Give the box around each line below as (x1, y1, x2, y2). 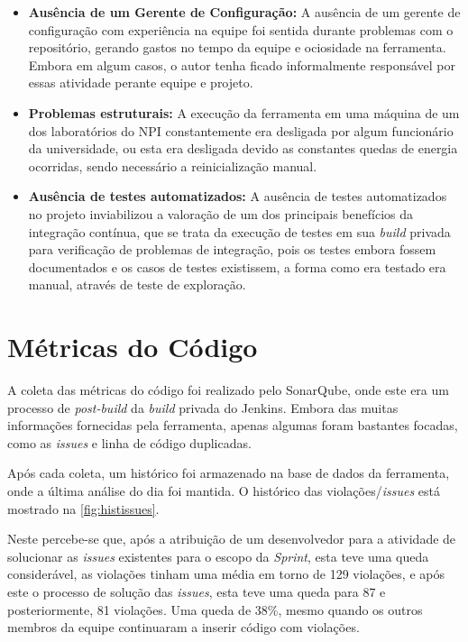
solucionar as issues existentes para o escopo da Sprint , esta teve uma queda (7, 546, 429, 565)
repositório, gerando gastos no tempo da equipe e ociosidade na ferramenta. (28, 38, 446, 57)
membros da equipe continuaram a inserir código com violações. (7, 618, 360, 637)
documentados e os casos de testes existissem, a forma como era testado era (28, 257, 446, 276)
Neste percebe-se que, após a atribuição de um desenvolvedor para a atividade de (7, 529, 456, 548)
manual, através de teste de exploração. (28, 275, 246, 294)
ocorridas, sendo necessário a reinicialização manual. (28, 156, 317, 175)
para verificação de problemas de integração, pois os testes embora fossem (28, 240, 436, 259)
